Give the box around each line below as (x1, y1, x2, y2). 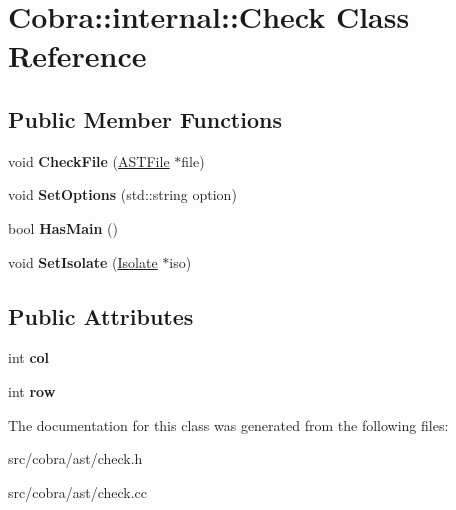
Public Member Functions (8, 103, 282, 134)
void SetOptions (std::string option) (8, 184, 237, 205)
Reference (8, 35, 147, 76)
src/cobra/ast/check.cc (8, 481, 148, 502)
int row (8, 380, 56, 401)
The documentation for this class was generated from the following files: (8, 414, 449, 435)
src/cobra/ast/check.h (8, 448, 143, 469)
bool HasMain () (8, 217, 118, 238)
